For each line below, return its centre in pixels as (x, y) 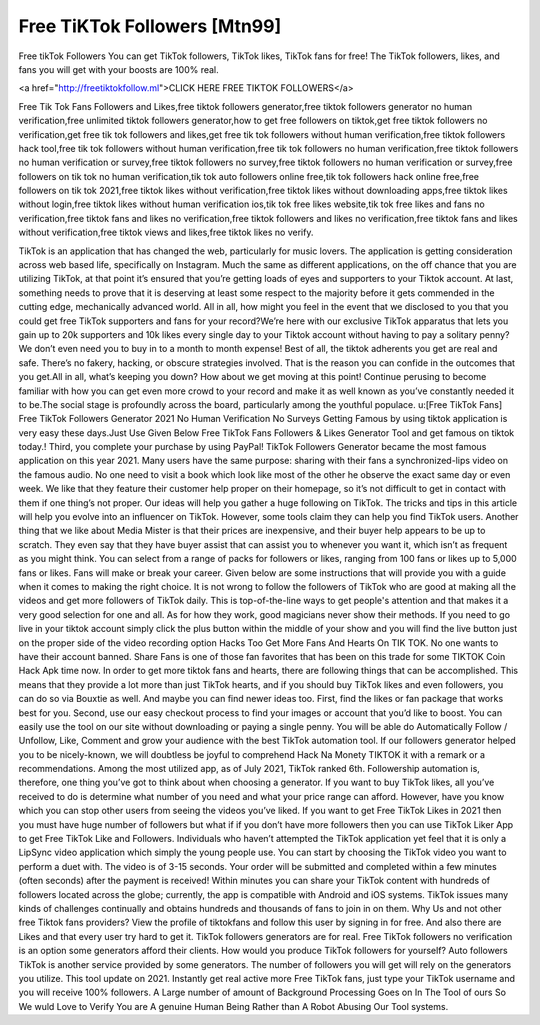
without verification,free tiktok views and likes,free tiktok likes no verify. (166, 232)
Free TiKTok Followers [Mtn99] (150, 26)
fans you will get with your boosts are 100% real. (118, 69)
